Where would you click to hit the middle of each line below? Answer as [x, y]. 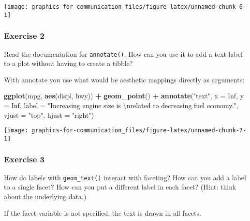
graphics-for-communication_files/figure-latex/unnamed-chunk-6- [139, 7]
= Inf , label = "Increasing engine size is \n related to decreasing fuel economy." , [121, 105]
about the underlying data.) [45, 196]
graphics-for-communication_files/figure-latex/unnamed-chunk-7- [139, 131]
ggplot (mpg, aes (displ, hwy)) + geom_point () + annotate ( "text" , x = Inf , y [124, 96]
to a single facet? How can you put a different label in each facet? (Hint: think [120, 187]
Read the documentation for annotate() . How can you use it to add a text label [123, 54]
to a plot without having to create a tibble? [68, 63]
